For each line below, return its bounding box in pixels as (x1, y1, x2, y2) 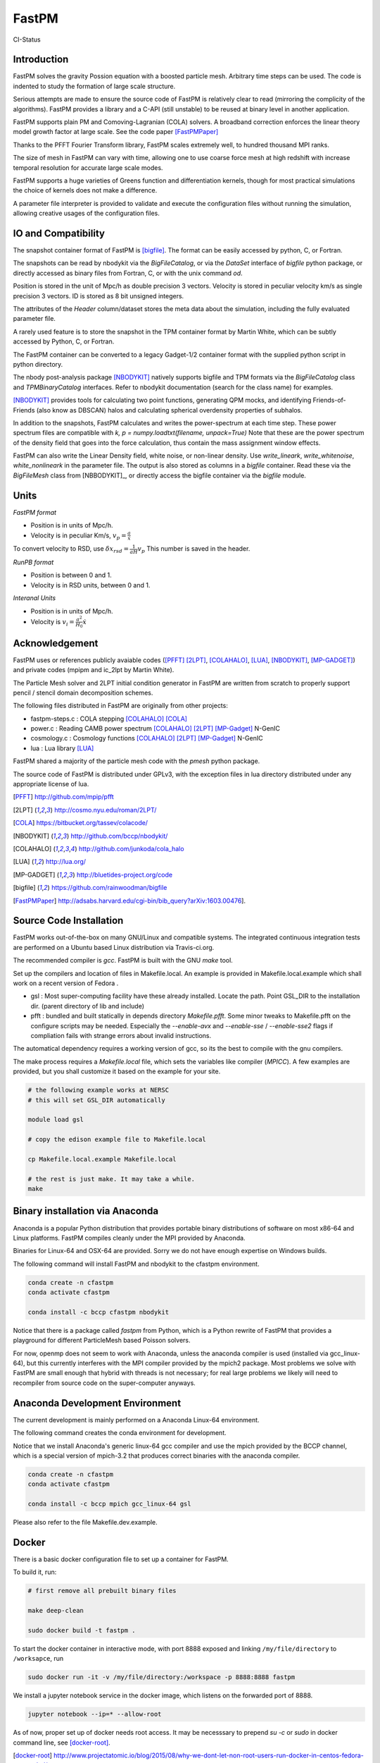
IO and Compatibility (13, 227, 106, 239)
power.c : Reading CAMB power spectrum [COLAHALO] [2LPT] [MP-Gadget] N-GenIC (30, 724, 281, 733)
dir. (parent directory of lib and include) (30, 1001, 144, 1010)
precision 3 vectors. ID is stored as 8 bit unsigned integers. (13, 291, 184, 300)
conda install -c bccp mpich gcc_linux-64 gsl (27, 1500, 191, 1508)
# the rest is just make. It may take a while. (27, 1175, 195, 1183)
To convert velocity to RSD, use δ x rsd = (13, 544, 129, 555)
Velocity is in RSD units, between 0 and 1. (30, 580, 151, 589)
